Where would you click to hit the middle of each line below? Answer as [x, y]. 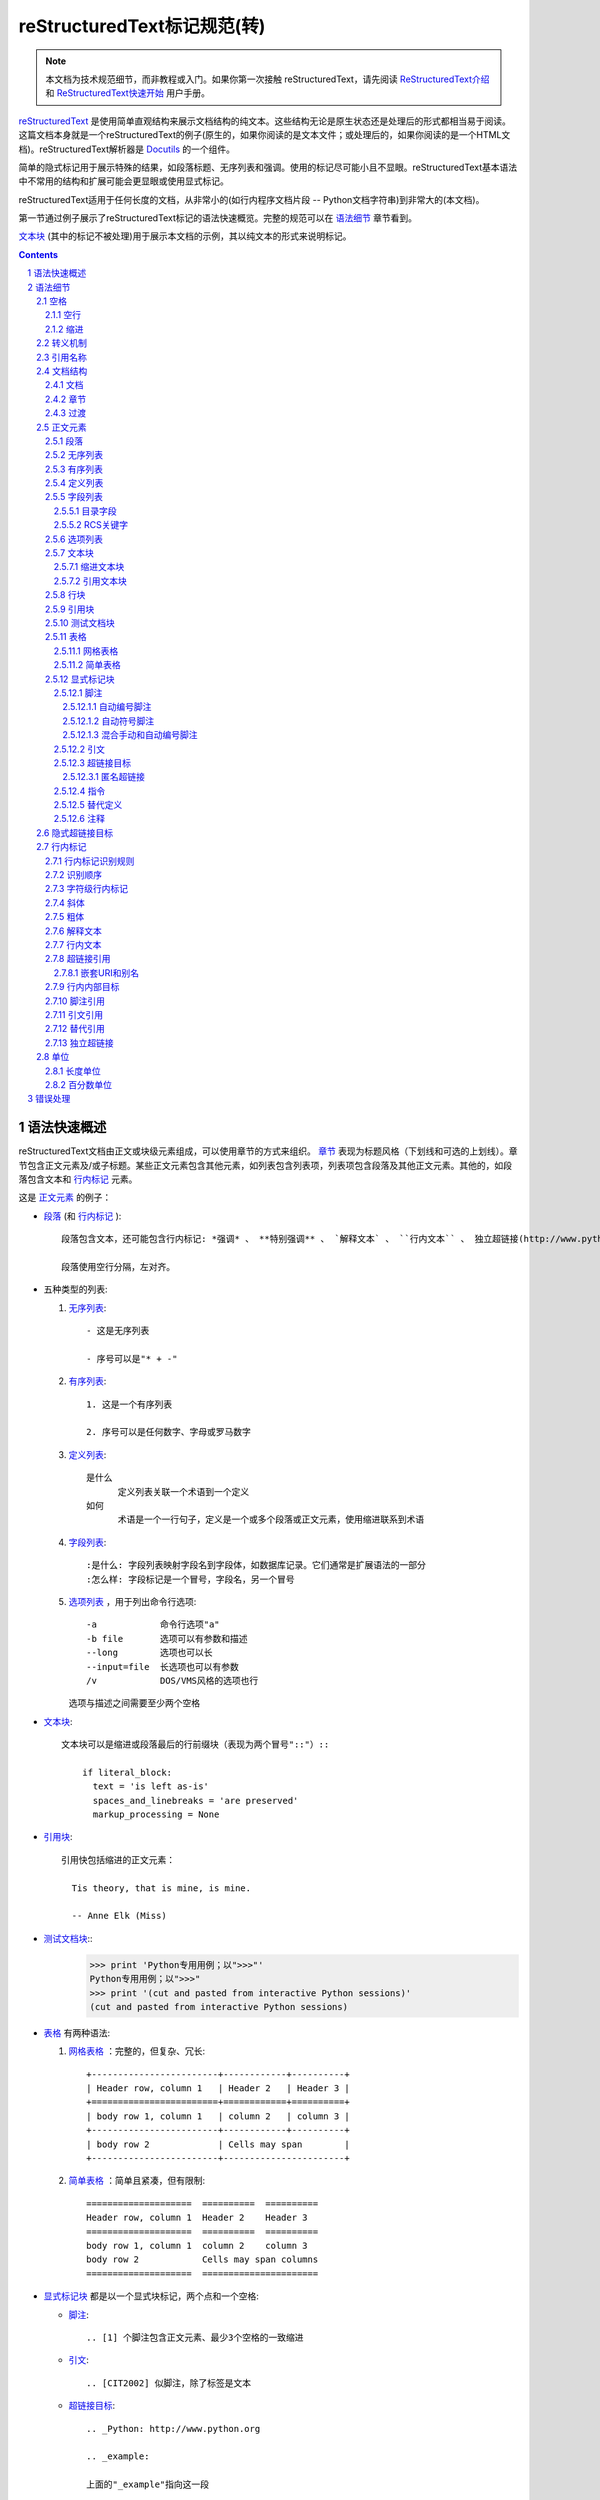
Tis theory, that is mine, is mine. [161, 1888]
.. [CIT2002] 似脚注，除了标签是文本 [169, 2383]
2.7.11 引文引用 [74, 1014]
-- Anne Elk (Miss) [119, 1916]
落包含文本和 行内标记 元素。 [78, 1179]
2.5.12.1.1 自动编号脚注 [107, 707]
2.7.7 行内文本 [73, 944]
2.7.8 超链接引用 [78, 959]
